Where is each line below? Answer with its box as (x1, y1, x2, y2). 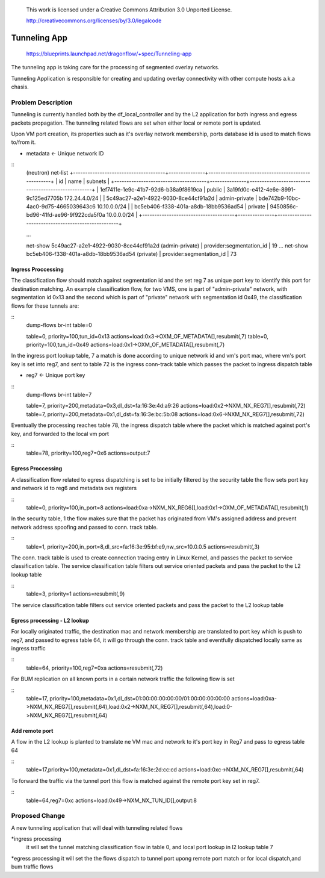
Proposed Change (11, 812, 66, 820)
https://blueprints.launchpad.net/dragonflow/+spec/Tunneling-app (26, 50, 192, 57)
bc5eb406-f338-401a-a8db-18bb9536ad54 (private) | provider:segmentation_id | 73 (26, 250, 237, 257)
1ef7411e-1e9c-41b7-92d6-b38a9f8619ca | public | (99, 186, 226, 193)
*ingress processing (11, 835, 61, 842)
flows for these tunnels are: (11, 302, 79, 310)
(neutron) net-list (26, 169, 69, 176)
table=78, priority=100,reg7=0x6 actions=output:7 (26, 449, 150, 457)
